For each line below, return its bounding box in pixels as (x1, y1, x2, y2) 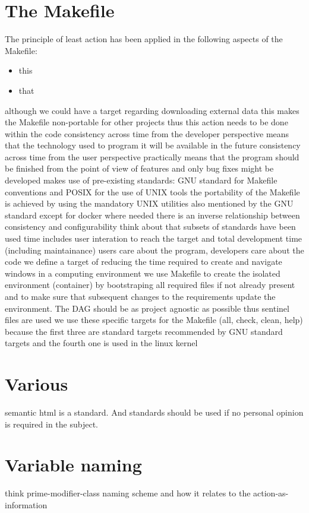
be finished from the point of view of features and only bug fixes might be (5, 162, 274, 175)
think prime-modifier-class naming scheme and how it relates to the (5, 487, 251, 499)
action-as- (253, 487, 289, 499)
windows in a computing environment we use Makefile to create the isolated (5, 267, 280, 279)
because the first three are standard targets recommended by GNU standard (5, 325, 283, 337)
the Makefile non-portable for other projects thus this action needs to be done (5, 116, 288, 128)
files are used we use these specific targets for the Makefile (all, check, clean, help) (5, 313, 303, 326)
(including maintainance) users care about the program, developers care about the (5, 243, 304, 256)
